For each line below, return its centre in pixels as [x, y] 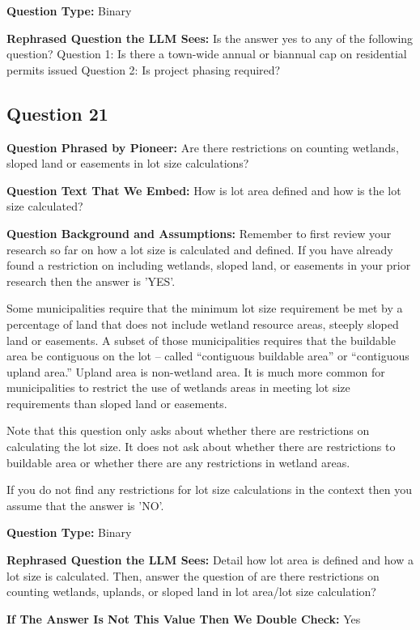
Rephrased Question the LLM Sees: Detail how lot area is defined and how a [210, 560]
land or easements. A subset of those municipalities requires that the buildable [201, 340]
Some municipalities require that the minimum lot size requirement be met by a [205, 308]
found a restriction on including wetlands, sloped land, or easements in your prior [209, 265]
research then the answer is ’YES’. [91, 281]
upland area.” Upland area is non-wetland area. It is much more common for [196, 371]
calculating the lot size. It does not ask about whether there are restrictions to [201, 447]
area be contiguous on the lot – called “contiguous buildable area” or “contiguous [208, 356]
